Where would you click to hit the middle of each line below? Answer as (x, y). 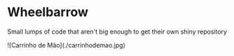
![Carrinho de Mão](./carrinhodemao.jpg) (67, 45)
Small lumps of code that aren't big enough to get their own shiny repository (117, 31)
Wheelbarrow (48, 12)
